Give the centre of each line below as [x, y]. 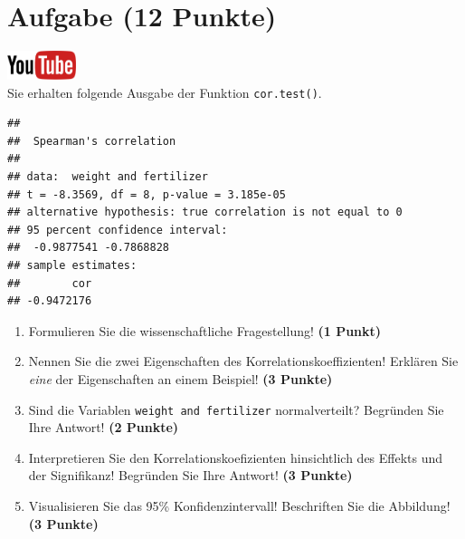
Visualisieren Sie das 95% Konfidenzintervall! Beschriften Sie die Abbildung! [239, 505]
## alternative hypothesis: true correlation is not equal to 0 [205, 212]
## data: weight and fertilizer [108, 176]
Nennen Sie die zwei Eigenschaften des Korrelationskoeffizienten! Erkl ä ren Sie [243, 361]
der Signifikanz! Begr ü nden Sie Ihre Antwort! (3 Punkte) [190, 475]
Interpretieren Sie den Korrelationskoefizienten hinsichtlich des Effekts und [236, 457]
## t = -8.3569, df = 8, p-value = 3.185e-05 [147, 194]
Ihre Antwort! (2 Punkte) [104, 427]
